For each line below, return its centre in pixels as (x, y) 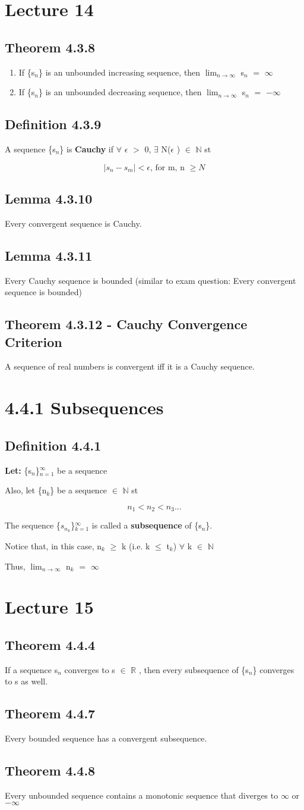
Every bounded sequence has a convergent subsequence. (106, 738)
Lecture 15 (49, 607)
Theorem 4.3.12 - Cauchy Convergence (126, 324)
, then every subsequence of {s (194, 669)
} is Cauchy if (87, 148)
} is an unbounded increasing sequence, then (120, 72)
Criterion (34, 341)
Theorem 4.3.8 (50, 47)
